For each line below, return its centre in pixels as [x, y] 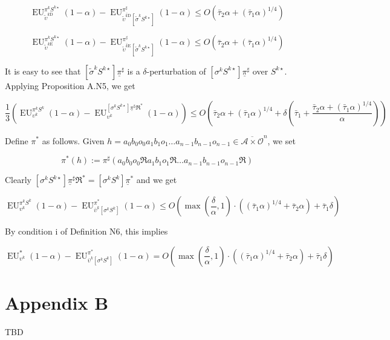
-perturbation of [176, 71]
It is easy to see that [43, 71]
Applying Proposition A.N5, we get [70, 85]
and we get [157, 180]
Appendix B [57, 303]
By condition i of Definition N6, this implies [86, 231]
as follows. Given [73, 140]
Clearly [18, 180]
